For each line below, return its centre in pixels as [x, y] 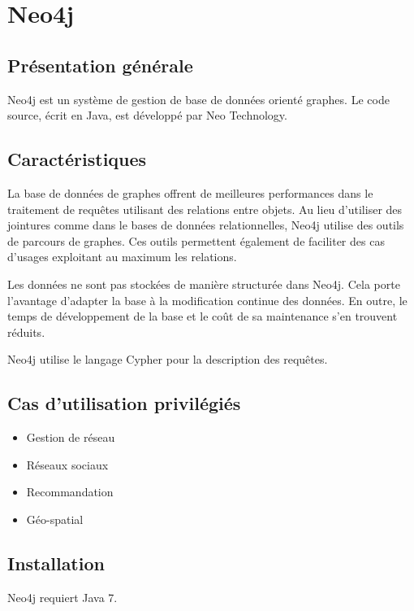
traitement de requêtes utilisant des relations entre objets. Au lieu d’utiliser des [205, 209]
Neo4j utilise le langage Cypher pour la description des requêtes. [168, 359]
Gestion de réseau [71, 437]
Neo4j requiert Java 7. [63, 597]
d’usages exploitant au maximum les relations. [122, 257]
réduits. [26, 332]
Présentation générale [100, 65]
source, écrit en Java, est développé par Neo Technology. [147, 115]
